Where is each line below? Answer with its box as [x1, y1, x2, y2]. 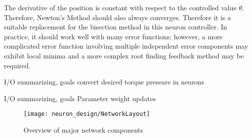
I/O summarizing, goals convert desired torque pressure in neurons [4, 77, 204, 87]
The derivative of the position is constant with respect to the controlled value [4, 2, 237, 12]
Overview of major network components [24, 125, 144, 135]
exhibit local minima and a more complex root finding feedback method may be [4, 50, 244, 60]
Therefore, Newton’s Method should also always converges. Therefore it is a [4, 12, 231, 22]
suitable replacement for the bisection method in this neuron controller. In [4, 22, 227, 32]
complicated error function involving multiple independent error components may [4, 41, 249, 51]
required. [4, 60, 31, 70]
